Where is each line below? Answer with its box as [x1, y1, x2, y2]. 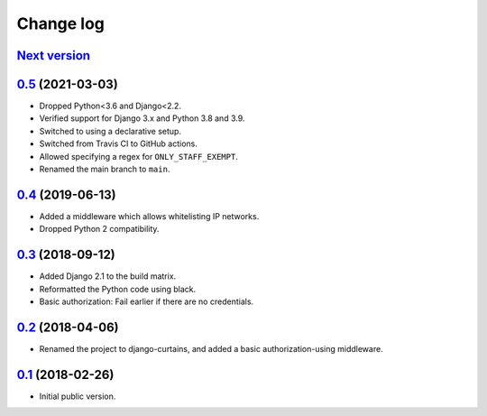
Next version [16, 48, 90, 63]
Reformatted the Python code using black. [39, 283, 197, 294]
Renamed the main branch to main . [39, 163, 170, 175]
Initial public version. [39, 391, 116, 402]
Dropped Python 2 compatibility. [39, 224, 160, 235]
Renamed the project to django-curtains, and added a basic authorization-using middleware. [39, 343, 383, 354]
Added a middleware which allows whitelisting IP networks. [39, 210, 260, 221]
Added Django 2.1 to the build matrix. [39, 271, 177, 282]
